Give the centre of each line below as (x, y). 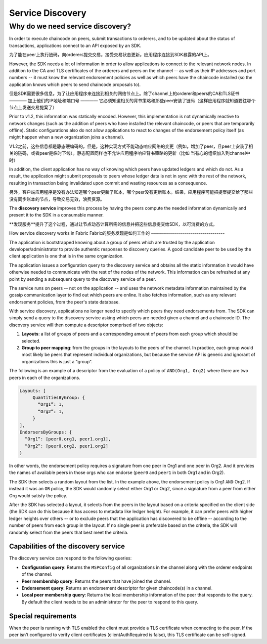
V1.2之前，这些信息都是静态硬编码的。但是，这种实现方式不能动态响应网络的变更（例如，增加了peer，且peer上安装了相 (131, 146)
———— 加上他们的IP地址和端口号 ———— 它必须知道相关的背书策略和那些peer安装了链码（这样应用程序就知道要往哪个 (132, 100)
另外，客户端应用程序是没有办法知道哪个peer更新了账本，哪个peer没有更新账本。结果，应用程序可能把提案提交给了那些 (131, 192)
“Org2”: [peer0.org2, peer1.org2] (67, 446)
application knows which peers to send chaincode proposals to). (75, 85)
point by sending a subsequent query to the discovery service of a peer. (83, 279)
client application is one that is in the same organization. (66, 256)
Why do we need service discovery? (70, 26)
